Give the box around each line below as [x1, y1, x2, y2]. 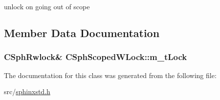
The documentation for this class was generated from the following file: [4, 70, 217, 80]
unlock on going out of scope [4, 1, 90, 11]
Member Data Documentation [4, 25, 160, 40]
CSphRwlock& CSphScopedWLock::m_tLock [4, 51, 187, 63]
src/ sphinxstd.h [4, 86, 50, 97]
